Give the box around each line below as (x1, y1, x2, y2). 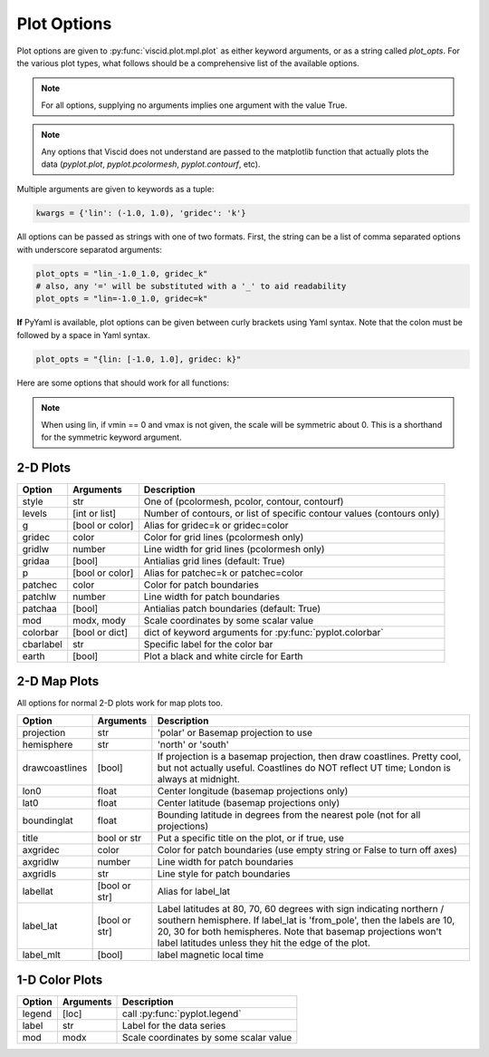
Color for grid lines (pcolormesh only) (143, 530, 304, 543)
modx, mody (72, 614, 127, 626)
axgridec (22, 843, 61, 856)
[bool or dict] (72, 625, 129, 638)
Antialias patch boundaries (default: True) (143, 602, 321, 615)
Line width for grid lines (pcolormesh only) (143, 542, 325, 555)
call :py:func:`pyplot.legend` (122, 1007, 242, 1020)
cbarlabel (22, 637, 62, 650)
